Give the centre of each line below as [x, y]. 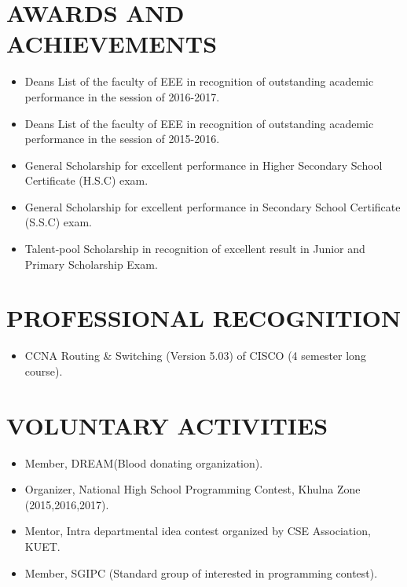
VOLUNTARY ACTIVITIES [167, 425]
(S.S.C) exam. [58, 222]
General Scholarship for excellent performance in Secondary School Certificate [213, 206]
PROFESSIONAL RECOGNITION [204, 318]
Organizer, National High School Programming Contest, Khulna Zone [192, 489]
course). [44, 371]
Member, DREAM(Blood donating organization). [144, 462]
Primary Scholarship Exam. [91, 264]
